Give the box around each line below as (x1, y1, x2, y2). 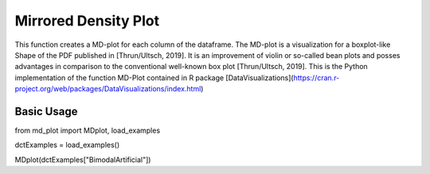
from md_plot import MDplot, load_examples (14, 126, 161, 135)
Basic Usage (14, 104, 78, 118)
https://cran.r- (293, 72, 340, 83)
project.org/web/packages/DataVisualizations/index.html (14, 84, 201, 94)
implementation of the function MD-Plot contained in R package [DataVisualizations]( (14, 72, 294, 83)
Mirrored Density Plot (14, 12, 159, 29)
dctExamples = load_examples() (14, 140, 120, 150)
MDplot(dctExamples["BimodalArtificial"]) (14, 155, 151, 164)
